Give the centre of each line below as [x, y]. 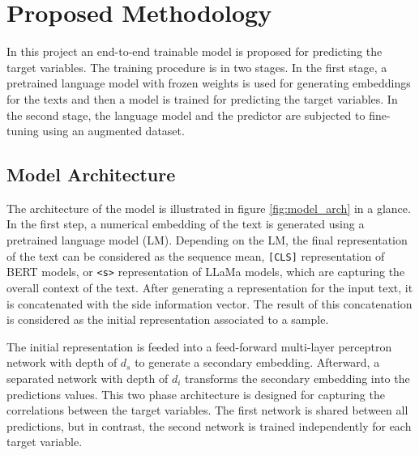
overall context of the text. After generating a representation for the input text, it [210, 287]
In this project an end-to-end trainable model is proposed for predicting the [195, 51]
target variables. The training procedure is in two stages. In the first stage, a [197, 67]
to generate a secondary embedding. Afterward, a [257, 362]
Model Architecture [91, 174]
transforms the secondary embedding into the [297, 378]
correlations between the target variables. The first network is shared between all [207, 410]
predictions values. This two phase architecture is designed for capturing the [196, 394]
